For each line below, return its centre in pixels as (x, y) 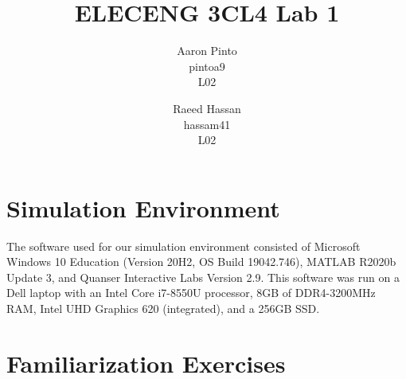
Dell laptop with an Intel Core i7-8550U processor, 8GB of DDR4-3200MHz (191, 293)
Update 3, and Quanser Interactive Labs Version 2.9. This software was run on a (203, 277)
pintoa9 (207, 66)
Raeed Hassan (207, 108)
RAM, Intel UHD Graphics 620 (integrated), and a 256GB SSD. (163, 308)
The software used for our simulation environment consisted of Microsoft (183, 246)
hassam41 (207, 124)
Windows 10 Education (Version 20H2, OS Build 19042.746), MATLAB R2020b (201, 262)
